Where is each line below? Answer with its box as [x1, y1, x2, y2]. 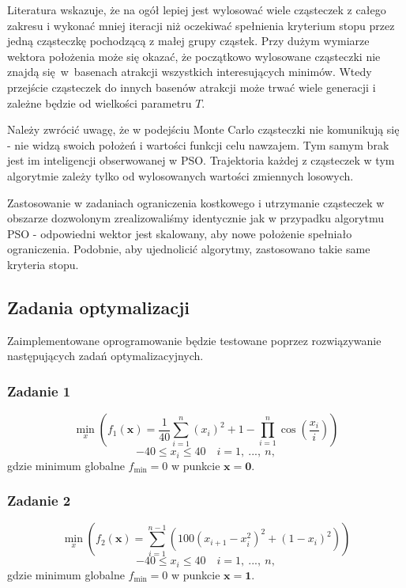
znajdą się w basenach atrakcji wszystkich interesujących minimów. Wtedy [7, 63, 372, 80]
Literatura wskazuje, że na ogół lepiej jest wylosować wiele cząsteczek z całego [7, 2, 386, 17]
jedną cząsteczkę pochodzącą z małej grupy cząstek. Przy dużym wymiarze [7, 32, 370, 49]
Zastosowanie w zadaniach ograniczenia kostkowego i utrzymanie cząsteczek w [7, 194, 385, 211]
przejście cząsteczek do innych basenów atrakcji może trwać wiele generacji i [7, 78, 376, 95]
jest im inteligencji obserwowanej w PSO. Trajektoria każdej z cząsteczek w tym [7, 152, 395, 169]
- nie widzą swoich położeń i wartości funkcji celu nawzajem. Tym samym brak [7, 136, 389, 153]
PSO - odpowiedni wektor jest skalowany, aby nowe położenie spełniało [7, 225, 352, 241]
